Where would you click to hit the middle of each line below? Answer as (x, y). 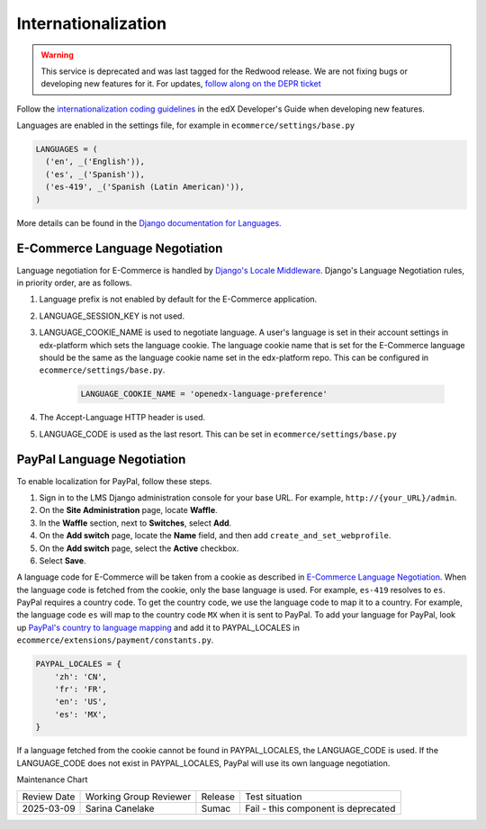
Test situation (273, 797)
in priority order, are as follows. (74, 283)
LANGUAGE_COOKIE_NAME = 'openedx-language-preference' (204, 394)
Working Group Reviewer (139, 797)
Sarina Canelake (120, 808)
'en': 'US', (81, 702)
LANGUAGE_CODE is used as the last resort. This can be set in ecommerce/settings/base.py (218, 434)
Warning (57, 55)
